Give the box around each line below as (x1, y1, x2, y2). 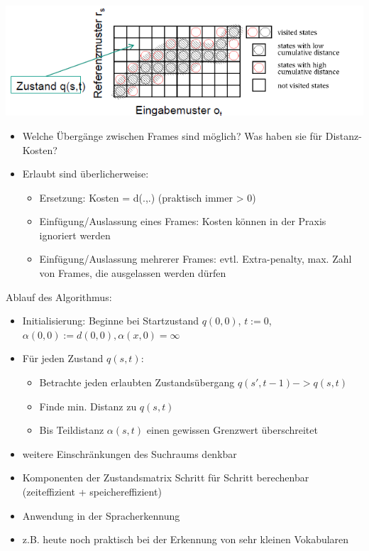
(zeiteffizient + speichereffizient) (22, 484, 162, 498)
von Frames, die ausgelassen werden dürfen (39, 266, 226, 280)
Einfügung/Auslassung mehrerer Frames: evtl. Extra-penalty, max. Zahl (39, 251, 352, 266)
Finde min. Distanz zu (39, 398, 137, 413)
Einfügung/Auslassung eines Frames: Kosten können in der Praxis (39, 214, 326, 229)
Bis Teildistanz (39, 422, 104, 437)
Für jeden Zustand (22, 351, 104, 366)
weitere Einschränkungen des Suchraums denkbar (22, 446, 237, 461)
